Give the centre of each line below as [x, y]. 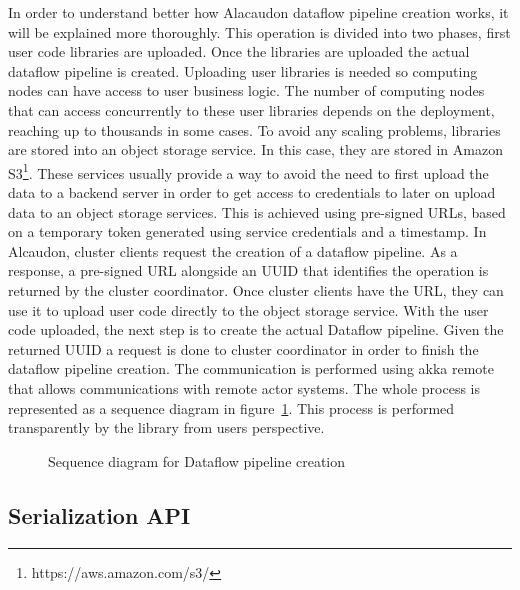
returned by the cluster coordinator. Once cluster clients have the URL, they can [256, 289]
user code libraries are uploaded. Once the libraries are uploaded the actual [239, 51]
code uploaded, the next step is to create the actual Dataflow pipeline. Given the [256, 329]
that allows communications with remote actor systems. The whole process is [244, 387]
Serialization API [99, 514]
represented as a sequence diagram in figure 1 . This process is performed [231, 407]
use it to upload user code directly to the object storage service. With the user [248, 309]
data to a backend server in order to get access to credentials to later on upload [252, 192]
